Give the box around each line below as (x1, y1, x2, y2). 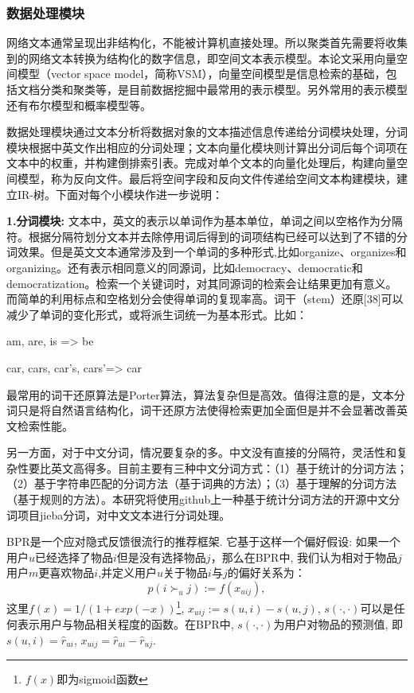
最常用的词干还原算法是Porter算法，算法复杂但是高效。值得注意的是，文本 (6, 386, 394, 403)
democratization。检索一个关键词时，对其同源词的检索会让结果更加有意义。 (6, 274, 397, 291)
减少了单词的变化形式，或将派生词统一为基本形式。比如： (6, 306, 307, 322)
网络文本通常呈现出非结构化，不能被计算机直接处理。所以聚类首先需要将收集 (6, 34, 408, 51)
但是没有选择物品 (116, 548, 206, 565)
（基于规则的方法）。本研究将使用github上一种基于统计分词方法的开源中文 (6, 491, 389, 508)
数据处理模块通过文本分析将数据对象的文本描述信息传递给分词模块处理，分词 (6, 123, 408, 140)
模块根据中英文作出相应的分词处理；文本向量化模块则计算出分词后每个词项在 (6, 138, 408, 155)
